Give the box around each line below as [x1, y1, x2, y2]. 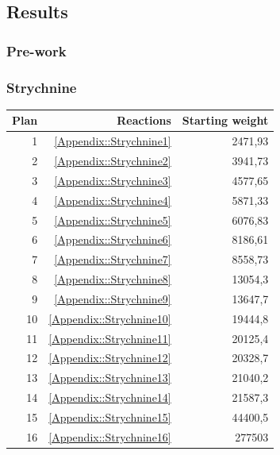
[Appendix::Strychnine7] [54, 251, 171, 268]
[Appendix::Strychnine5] [54, 211, 171, 228]
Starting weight [182, 112, 269, 129]
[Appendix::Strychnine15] [48, 409, 171, 425]
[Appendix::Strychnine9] [54, 290, 171, 307]
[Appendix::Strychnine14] [48, 389, 171, 406]
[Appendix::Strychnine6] [54, 231, 171, 248]
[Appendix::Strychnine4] [54, 191, 171, 208]
